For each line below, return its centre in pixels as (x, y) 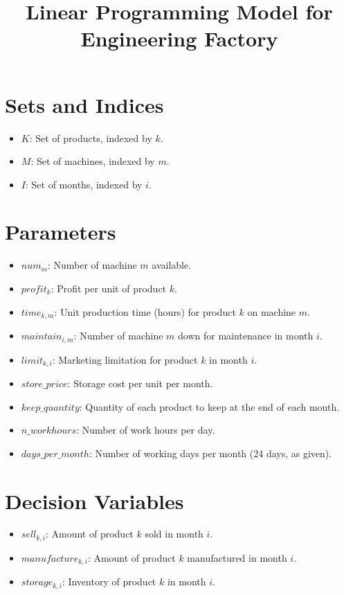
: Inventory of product (109, 581)
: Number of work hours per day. (146, 430)
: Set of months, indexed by (84, 184)
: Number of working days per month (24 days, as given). (210, 453)
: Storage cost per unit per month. (140, 383)
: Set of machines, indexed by (93, 161)
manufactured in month (237, 557)
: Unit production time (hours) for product (145, 311)
